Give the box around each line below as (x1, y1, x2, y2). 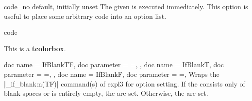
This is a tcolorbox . (4, 43, 66, 53)
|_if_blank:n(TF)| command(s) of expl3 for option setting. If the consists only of (4, 78, 245, 88)
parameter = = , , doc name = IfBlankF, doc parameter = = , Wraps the (4, 69, 219, 79)
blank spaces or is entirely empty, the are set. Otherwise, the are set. (4, 88, 208, 98)
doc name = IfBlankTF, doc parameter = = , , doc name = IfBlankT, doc (4, 59, 224, 70)
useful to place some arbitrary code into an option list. (4, 11, 167, 21)
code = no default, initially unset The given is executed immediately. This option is (4, 1, 248, 11)
